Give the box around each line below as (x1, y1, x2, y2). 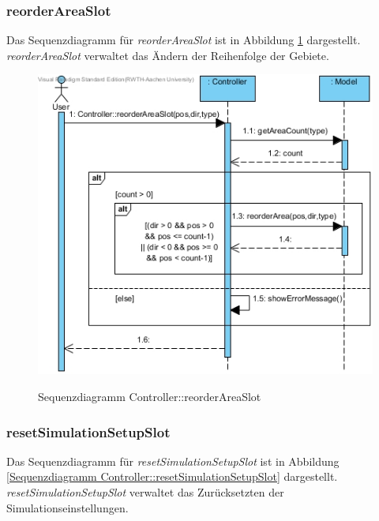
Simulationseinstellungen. (6, 499, 129, 515)
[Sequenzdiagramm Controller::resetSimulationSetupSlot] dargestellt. (6, 468, 338, 485)
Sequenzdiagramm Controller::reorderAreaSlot (38, 388, 261, 405)
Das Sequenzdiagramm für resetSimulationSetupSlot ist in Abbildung (6, 452, 340, 469)
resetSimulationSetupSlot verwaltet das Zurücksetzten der (6, 484, 284, 500)
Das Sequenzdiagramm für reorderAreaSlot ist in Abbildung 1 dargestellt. (6, 32, 361, 48)
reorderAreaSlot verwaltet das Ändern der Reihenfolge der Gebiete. (6, 47, 329, 63)
